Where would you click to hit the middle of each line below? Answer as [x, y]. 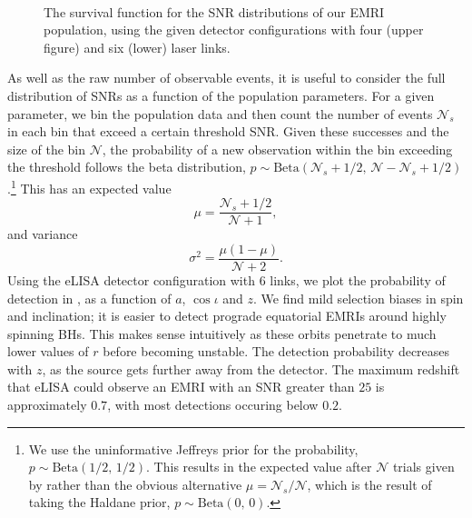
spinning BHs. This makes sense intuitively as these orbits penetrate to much [222, 333]
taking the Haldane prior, [99, 502]
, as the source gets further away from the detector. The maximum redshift [251, 369]
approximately [47, 405]
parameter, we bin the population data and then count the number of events [220, 113]
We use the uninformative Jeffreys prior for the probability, [193, 448]
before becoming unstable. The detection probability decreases [276, 351]
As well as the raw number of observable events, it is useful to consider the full [226, 78]
